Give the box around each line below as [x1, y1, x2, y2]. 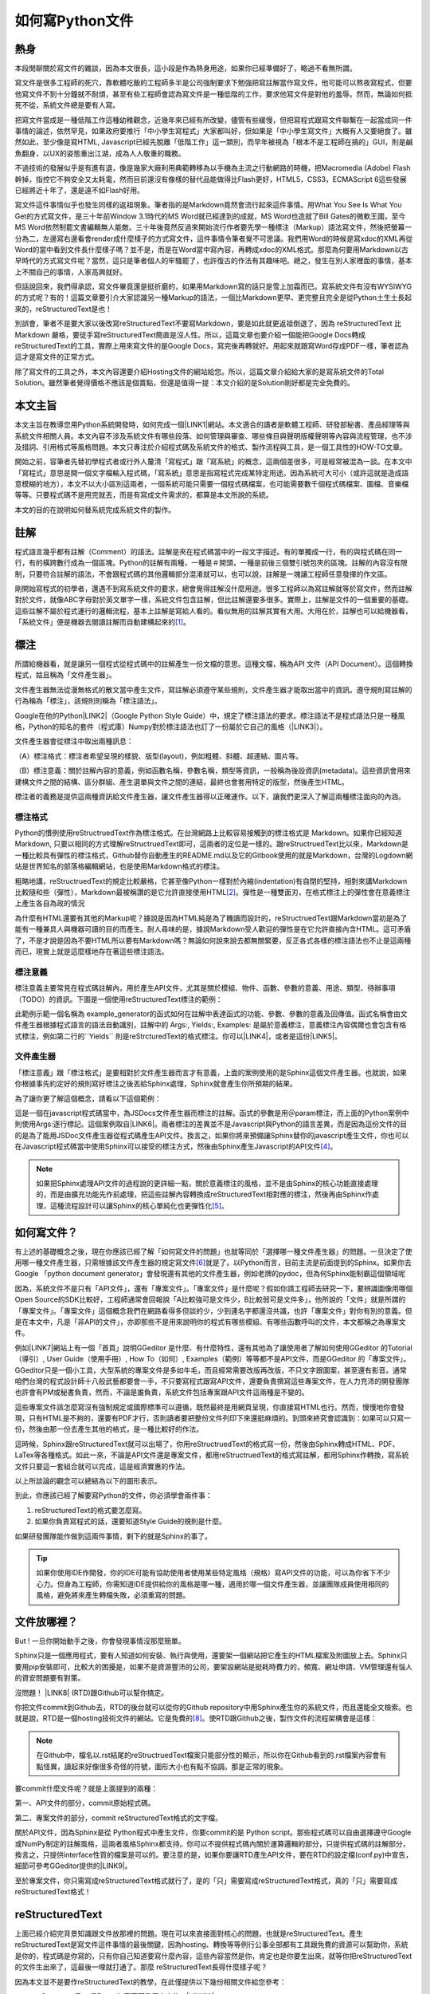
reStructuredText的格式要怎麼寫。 [34, 1505, 147, 1515]
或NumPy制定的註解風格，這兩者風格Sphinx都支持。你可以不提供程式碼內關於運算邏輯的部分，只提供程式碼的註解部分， [14, 1838, 410, 1848]
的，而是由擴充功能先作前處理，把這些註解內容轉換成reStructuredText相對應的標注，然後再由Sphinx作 [36, 1189, 373, 1200]
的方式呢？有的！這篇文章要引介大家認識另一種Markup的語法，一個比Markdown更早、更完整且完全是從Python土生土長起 [14, 293, 412, 302]
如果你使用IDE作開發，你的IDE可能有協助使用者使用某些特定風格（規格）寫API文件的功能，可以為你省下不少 [36, 1568, 390, 1578]
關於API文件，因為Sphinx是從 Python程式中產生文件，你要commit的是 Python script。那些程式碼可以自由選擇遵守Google [14, 1827, 412, 1838]
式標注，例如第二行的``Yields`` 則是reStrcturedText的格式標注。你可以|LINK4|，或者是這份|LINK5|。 [14, 1031, 342, 1041]
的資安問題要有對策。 [14, 1673, 85, 1683]
